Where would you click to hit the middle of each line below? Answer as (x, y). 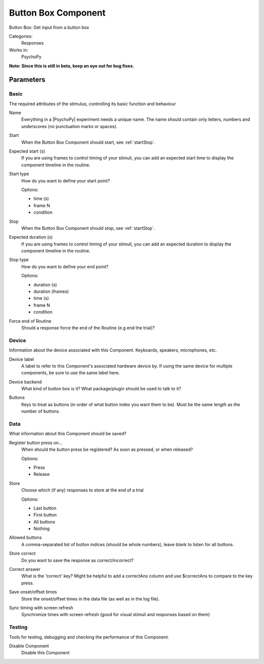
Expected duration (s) (31, 237)
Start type (19, 174)
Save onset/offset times (33, 592)
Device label (22, 359)
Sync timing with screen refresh (41, 608)
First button (45, 515)
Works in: (19, 50)
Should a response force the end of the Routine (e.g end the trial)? (88, 328)
